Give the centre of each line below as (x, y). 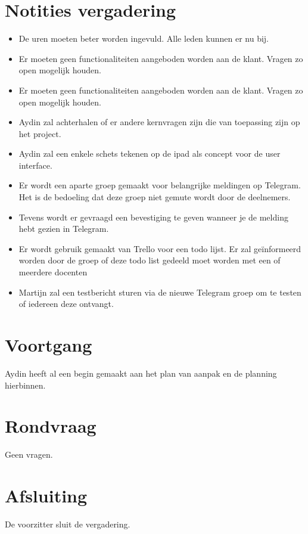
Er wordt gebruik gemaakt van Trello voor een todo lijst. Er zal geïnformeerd (160, 248)
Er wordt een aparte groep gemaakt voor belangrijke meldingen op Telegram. (160, 185)
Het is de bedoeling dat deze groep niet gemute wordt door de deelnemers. (155, 197)
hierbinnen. (25, 385)
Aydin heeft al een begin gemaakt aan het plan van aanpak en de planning (141, 373)
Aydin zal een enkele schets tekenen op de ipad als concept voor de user (150, 153)
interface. (35, 165)
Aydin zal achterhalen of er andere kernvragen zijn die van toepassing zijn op (159, 122)
